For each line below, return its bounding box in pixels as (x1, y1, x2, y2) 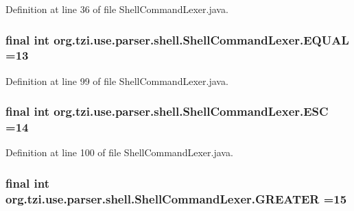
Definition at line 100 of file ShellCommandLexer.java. (5, 145, 233, 160)
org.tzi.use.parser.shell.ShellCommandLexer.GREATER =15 (5, 190, 347, 207)
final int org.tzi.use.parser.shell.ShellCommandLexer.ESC (5, 103, 329, 120)
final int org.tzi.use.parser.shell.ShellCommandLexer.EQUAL (5, 31, 349, 48)
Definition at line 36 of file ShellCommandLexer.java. (5, 2, 228, 16)
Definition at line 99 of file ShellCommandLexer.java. (5, 73, 228, 88)
